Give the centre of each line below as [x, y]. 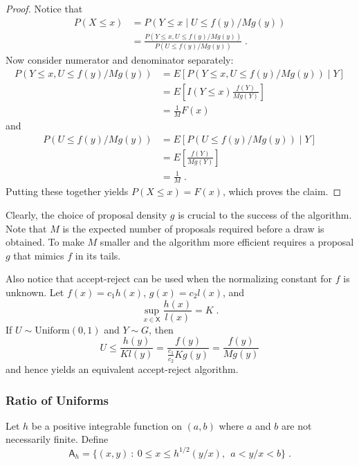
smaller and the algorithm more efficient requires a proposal [227, 242]
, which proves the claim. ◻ [282, 191]
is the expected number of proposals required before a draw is [193, 228]
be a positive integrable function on [107, 425]
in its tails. [98, 255]
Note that [26, 228]
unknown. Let [35, 292]
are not [296, 425]
